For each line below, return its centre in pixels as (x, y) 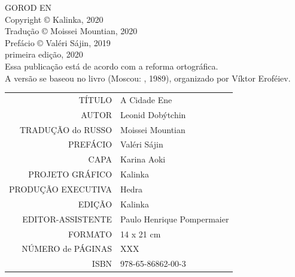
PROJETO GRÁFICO (70, 174)
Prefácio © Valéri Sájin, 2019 (58, 42)
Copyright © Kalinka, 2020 (54, 19)
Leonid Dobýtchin (153, 114)
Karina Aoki (143, 159)
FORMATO (90, 234)
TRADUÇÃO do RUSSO (66, 129)
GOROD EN (28, 7)
